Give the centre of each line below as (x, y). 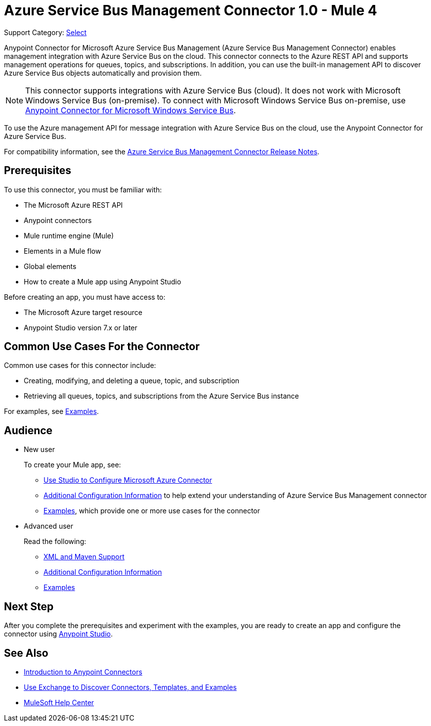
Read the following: (55, 542)
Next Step (29, 606)
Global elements (50, 266)
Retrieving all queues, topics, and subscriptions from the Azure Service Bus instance (161, 396)
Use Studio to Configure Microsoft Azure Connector (128, 480)
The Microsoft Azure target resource (83, 312)
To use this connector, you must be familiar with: (83, 189)
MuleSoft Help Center (59, 702)
